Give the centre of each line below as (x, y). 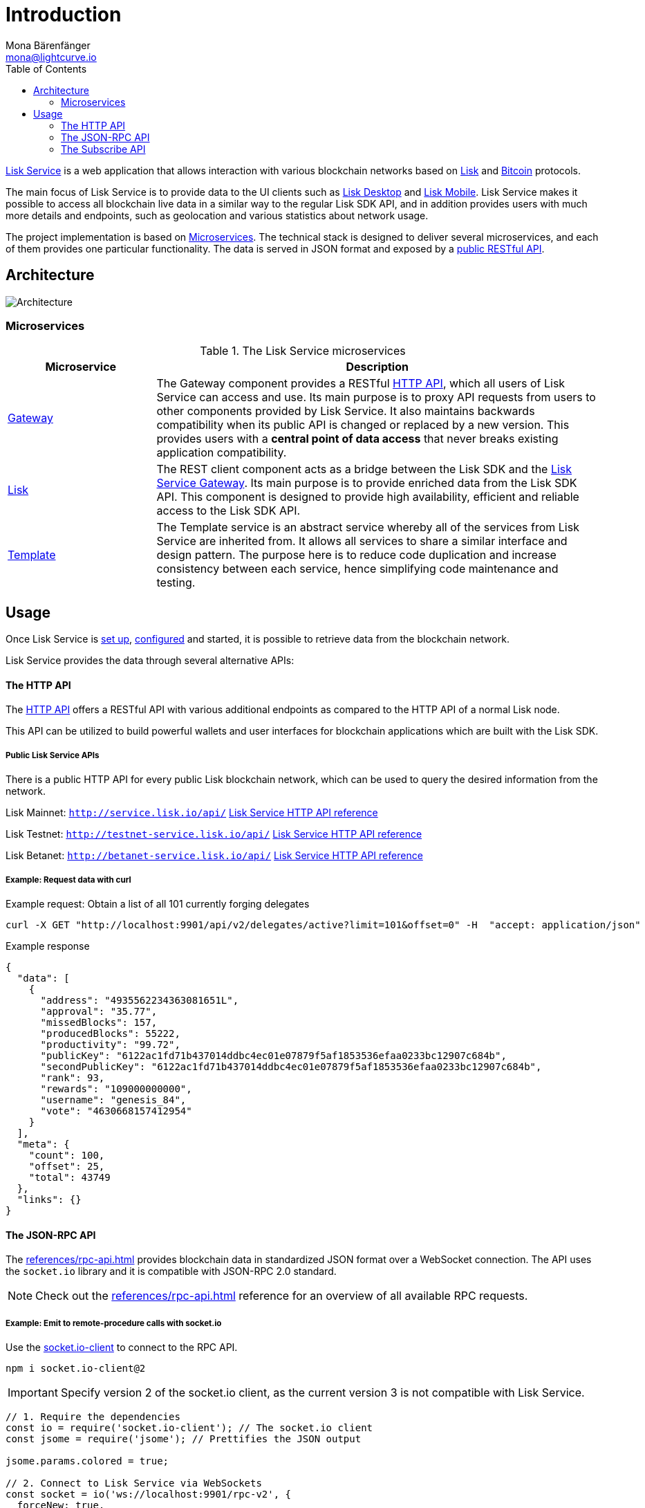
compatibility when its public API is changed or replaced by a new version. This (363, 425)
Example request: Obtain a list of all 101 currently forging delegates (158, 903)
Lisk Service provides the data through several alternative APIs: (150, 661)
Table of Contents (46, 68)
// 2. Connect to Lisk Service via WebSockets (134, 1483)
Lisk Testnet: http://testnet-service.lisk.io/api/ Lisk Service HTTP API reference (214, 834)
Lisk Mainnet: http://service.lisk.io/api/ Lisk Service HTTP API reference (192, 813)
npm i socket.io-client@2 (76, 1368)
